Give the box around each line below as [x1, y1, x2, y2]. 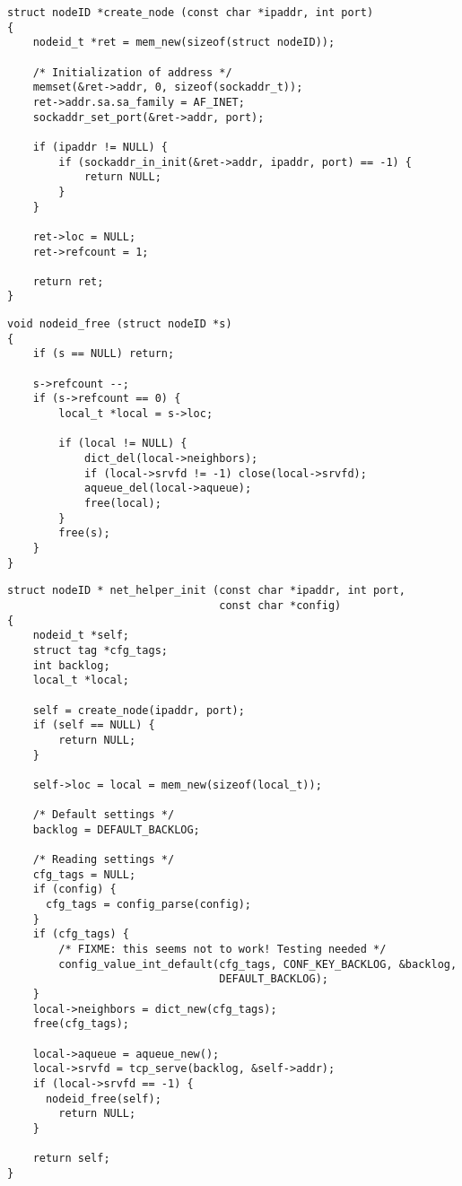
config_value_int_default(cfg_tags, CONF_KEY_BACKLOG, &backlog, [58, 957, 458, 971]
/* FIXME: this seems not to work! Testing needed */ [58, 943, 387, 956]
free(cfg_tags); [32, 1017, 130, 1031]
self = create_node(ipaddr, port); [32, 703, 245, 717]
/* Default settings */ [32, 808, 175, 822]
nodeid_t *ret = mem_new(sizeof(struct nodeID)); [32, 36, 336, 49]
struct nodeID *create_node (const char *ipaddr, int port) [7, 6, 374, 19]
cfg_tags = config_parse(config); [45, 898, 252, 911]
